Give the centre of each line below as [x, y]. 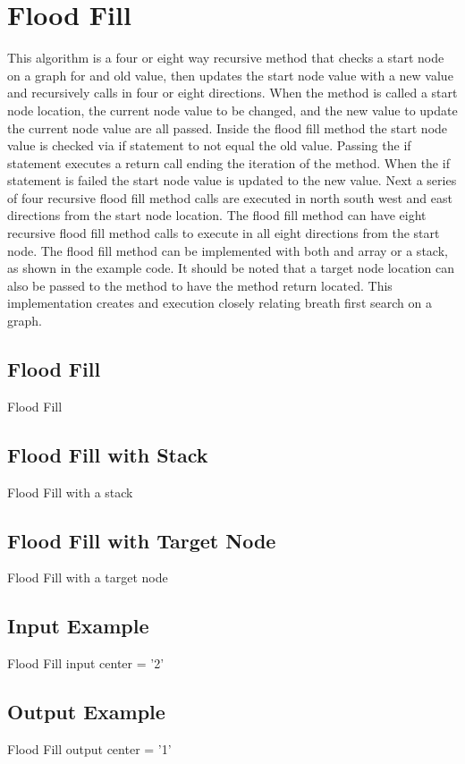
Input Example [78, 626]
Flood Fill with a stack [70, 492]
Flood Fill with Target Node [142, 540]
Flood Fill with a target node [88, 577]
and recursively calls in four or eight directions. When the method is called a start [232, 93]
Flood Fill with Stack [108, 454]
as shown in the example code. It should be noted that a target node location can [231, 268]
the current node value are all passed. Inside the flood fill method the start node [228, 127]
